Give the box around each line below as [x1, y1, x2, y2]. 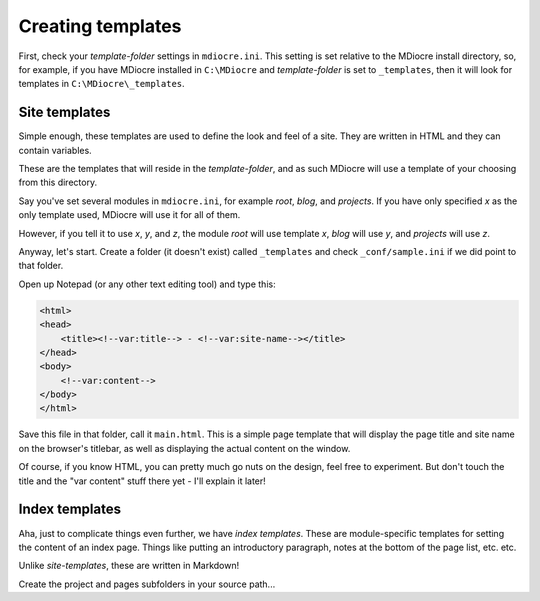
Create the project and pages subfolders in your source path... [18, 578, 276, 590]
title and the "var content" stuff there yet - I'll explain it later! [18, 475, 267, 487]
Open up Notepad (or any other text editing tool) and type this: [18, 278, 276, 290]
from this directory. [18, 176, 98, 189]
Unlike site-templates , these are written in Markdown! [18, 560, 240, 572]
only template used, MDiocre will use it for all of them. [18, 209, 241, 221]
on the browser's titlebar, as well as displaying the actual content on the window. [18, 442, 351, 454]
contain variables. [18, 144, 92, 156]
